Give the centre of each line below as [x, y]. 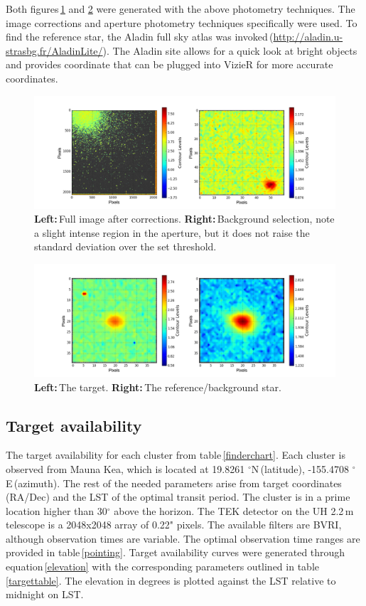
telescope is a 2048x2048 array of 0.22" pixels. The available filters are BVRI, [174, 525]
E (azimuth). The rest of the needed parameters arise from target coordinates [174, 483]
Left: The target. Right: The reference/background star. [158, 387]
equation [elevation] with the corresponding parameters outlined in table [162, 567]
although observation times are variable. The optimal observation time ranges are [183, 538]
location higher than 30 [56, 510]
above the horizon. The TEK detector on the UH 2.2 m [234, 510]
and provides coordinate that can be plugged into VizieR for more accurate [169, 64]
